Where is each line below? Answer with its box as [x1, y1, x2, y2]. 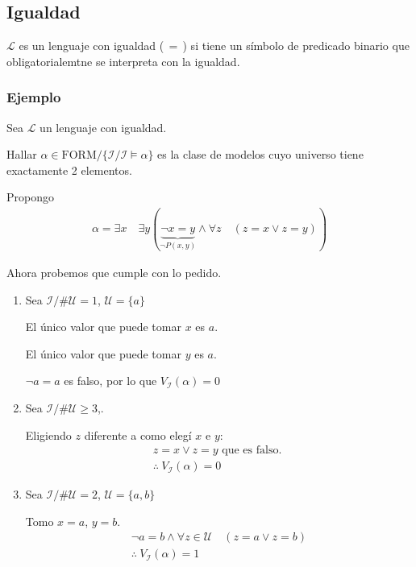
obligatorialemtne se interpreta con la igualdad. [6, 52, 240, 69]
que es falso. [222, 445, 282, 457]
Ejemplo [6, 87, 61, 107]
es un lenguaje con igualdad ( [19, 37, 164, 54]
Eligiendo [25, 426, 72, 443]
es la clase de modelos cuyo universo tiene [157, 146, 364, 163]
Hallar [6, 146, 37, 163]
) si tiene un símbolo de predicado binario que [182, 37, 410, 54]
